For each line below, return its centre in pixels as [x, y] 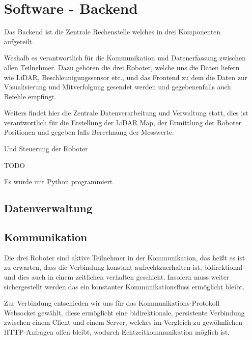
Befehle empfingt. [30, 96]
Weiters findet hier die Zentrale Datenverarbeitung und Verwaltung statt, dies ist [126, 113]
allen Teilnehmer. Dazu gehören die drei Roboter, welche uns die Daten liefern [122, 67]
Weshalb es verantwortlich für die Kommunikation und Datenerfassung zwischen [125, 58]
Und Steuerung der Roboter [46, 149]
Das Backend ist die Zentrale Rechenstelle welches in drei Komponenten [112, 32]
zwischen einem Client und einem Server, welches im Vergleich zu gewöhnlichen [123, 322]
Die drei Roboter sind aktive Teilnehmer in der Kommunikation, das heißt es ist [125, 257]
